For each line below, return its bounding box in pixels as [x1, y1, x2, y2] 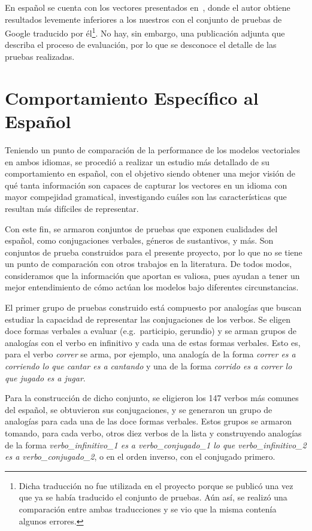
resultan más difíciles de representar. [5, 202, 139, 214]
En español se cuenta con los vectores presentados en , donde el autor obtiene [5, 1, 290, 13]
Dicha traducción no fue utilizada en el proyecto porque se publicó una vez [19, 479, 293, 491]
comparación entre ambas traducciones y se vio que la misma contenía [19, 502, 277, 515]
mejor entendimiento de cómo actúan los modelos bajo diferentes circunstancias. [5, 281, 299, 293]
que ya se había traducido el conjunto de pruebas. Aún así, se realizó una [19, 491, 287, 503]
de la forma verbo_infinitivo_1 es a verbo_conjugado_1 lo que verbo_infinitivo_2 [5, 438, 307, 451]
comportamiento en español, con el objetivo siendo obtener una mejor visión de [5, 167, 295, 180]
